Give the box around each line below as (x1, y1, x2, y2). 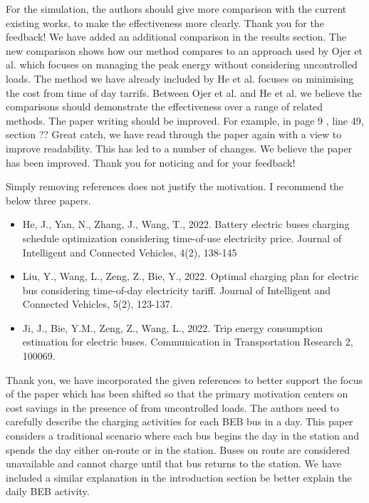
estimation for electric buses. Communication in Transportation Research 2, (22, 334, 353, 349)
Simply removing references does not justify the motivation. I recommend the (6, 179, 344, 194)
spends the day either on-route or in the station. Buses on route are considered (6, 442, 350, 457)
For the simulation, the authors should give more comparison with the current (6, 1, 347, 16)
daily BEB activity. (6, 484, 90, 499)
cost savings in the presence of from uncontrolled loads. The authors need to (6, 400, 339, 415)
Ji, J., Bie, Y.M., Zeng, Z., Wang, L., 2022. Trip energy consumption (22, 320, 323, 335)
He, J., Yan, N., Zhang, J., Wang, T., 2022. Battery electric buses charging (22, 217, 350, 232)
